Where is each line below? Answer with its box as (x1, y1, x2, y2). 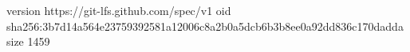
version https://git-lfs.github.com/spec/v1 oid (6, 2, 231, 18)
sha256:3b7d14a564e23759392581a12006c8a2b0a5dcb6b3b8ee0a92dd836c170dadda (6, 17, 404, 34)
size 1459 (6, 33, 50, 50)
